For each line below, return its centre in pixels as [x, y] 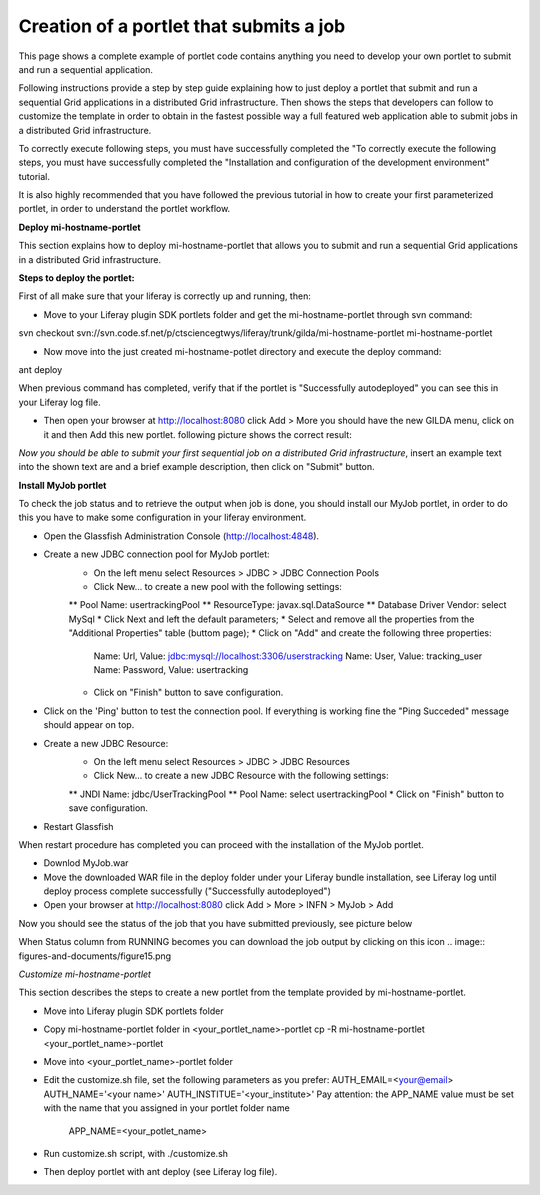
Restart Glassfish [78, 826]
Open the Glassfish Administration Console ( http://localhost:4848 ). [181, 536]
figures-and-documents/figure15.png [95, 956]
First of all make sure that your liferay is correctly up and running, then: [165, 296]
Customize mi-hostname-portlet [85, 974]
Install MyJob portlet [62, 485]
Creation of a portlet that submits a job [182, 26]
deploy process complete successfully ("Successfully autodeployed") [187, 891]
